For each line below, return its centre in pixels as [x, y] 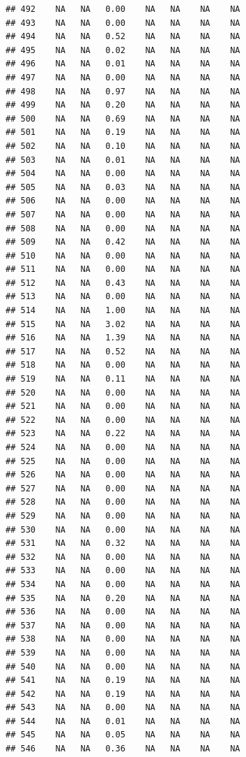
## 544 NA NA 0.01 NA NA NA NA [123, 721]
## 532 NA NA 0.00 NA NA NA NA [123, 557]
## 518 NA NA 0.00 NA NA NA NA [123, 365]
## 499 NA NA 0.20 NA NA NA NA [123, 105]
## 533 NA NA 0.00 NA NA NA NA [123, 571]
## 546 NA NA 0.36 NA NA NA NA [123, 749]
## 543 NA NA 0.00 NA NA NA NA [123, 708]
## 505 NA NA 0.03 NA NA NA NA [123, 187]
